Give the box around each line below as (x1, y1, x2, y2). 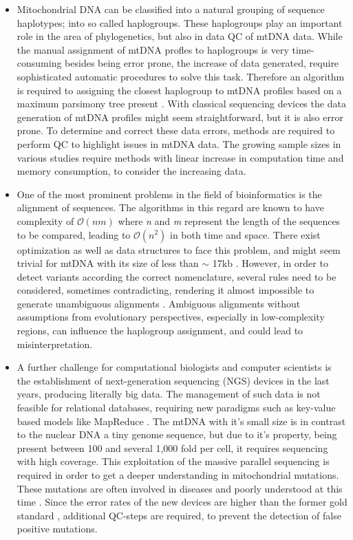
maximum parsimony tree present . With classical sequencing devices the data (17, 96, 346, 111)
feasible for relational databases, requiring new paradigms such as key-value (17, 400, 336, 415)
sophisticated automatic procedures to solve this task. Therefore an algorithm (17, 69, 345, 83)
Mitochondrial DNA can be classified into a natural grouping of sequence (17, 2, 325, 16)
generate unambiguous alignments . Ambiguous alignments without (17, 296, 301, 310)
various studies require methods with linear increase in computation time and (17, 150, 344, 164)
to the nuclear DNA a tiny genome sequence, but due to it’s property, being (17, 427, 337, 442)
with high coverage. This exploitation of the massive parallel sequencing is (17, 454, 330, 468)
